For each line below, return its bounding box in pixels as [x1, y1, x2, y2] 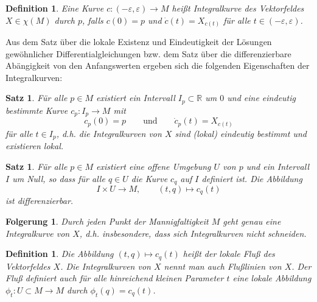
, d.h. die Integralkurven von [56, 127, 162, 139]
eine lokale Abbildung [232, 272, 312, 284]
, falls [82, 13, 103, 26]
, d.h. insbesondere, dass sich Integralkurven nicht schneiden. [79, 226, 307, 239]
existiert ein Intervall [96, 91, 175, 104]
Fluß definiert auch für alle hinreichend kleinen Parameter [5, 272, 224, 284]
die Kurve [131, 172, 168, 184]
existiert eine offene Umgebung [96, 160, 211, 172]
